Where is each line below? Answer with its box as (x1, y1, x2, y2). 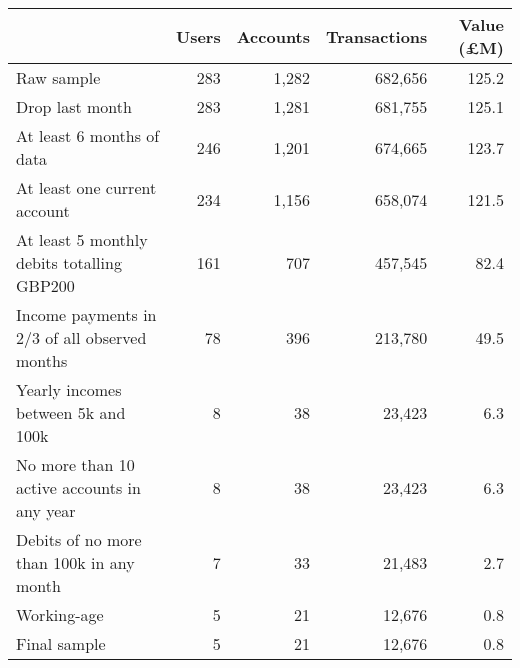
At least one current (16, 176, 157, 199)
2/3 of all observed (16, 326, 147, 349)
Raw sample (16, 66, 101, 89)
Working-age (16, 603, 104, 626)
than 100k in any (16, 551, 135, 574)
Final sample (16, 632, 106, 655)
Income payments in (16, 303, 157, 326)
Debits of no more (16, 528, 142, 551)
